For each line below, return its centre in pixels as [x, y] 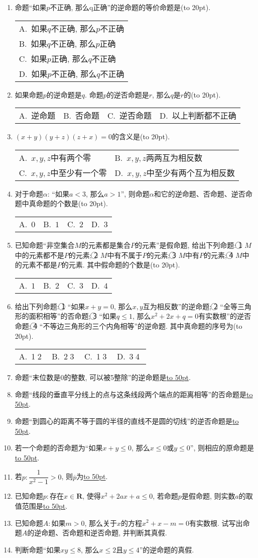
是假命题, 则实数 [208, 496]
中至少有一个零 [79, 172]
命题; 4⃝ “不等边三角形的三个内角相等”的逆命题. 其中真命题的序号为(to [128, 325]
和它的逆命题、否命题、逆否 [200, 193]
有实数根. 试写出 [216, 523]
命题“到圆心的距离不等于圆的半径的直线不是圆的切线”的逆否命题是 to [127, 421]
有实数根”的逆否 [225, 316]
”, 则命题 [135, 193]
